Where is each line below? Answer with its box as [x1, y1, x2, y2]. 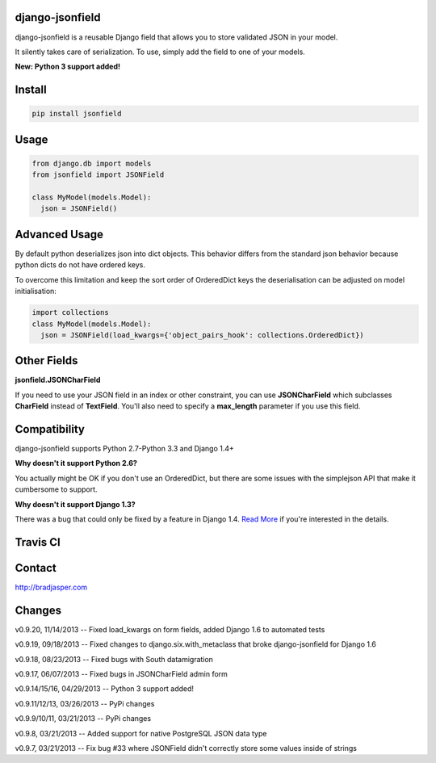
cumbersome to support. [15, 484, 98, 494]
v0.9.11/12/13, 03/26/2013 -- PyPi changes [15, 698, 155, 708]
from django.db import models [31, 158, 152, 168]
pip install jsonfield [31, 109, 122, 119]
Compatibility [15, 422, 85, 436]
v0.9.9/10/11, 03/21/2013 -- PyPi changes [15, 714, 152, 723]
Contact [15, 561, 57, 575]
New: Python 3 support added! [15, 61, 121, 72]
